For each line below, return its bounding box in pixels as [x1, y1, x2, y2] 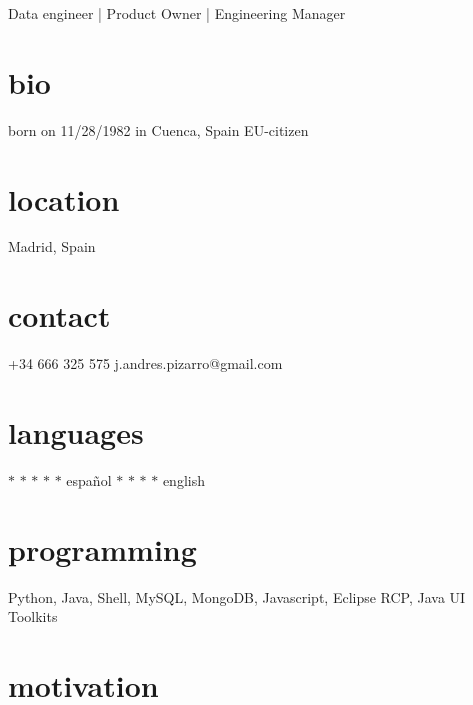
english [162, 469, 205, 490]
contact [8, 295, 111, 336]
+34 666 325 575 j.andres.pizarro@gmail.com [8, 353, 283, 374]
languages [8, 411, 144, 452]
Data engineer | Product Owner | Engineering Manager [8, 3, 346, 23]
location [8, 178, 120, 219]
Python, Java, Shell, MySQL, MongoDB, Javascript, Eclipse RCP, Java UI [8, 586, 466, 607]
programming [8, 528, 197, 569]
